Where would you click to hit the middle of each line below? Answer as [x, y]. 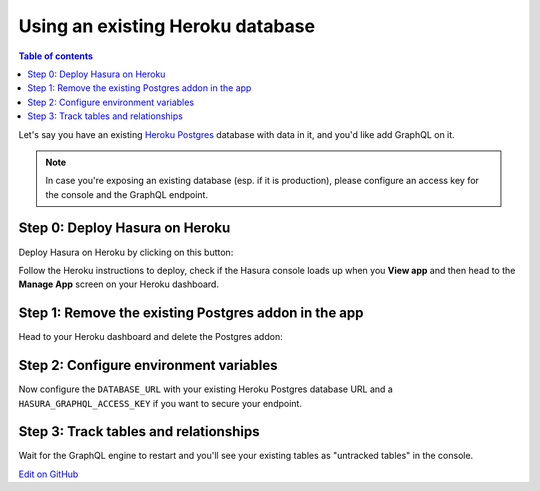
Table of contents [56, 56]
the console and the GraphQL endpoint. [127, 194]
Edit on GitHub [48, 474]
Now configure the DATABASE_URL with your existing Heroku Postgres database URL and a [206, 389]
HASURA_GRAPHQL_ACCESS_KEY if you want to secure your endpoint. [160, 403]
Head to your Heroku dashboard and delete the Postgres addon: [151, 337]
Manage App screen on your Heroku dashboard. [119, 284]
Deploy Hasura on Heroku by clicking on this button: [126, 252]
